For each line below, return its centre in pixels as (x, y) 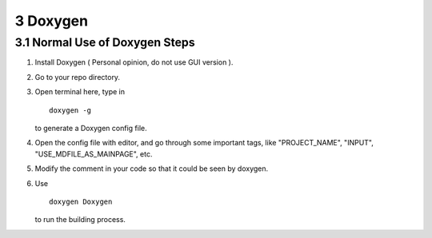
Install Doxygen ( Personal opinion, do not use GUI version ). (134, 62)
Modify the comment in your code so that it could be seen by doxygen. (152, 169)
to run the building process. (80, 220)
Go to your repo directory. (77, 77)
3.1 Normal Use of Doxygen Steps (105, 42)
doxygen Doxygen (81, 201)
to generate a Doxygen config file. (91, 128)
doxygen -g (70, 110)
